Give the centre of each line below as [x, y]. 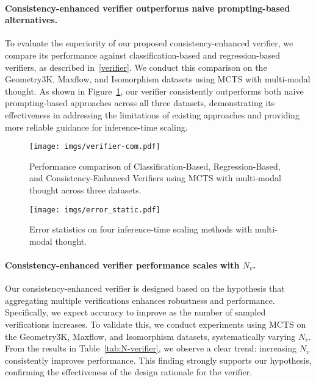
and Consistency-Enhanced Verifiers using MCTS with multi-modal [155, 178]
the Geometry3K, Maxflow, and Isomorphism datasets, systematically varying [150, 336]
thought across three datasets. [85, 189]
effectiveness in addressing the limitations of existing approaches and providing [152, 114]
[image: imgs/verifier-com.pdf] [95, 147]
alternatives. [31, 20]
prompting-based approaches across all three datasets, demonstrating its [140, 103]
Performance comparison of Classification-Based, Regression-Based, [155, 166]
